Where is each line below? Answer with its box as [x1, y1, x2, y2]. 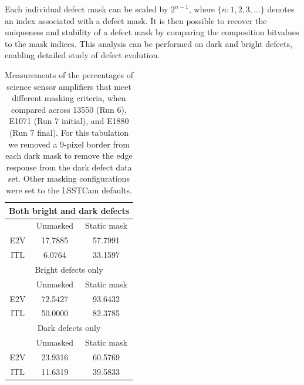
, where [188, 3, 215, 15]
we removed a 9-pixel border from [8, 138, 130, 150]
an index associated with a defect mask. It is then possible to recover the [5, 14, 267, 26]
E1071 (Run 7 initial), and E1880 [9, 115, 129, 127]
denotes [267, 3, 295, 15]
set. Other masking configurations [8, 172, 130, 185]
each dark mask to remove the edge [5, 149, 133, 162]
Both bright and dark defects [9, 204, 130, 216]
